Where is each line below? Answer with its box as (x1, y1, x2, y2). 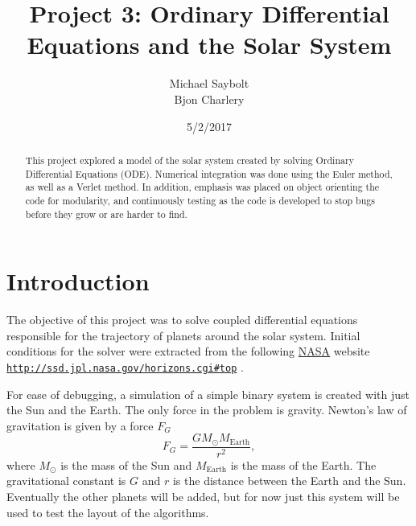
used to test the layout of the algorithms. (6, 503, 209, 520)
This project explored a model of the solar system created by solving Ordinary (25, 153, 354, 166)
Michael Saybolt (169, 75, 249, 92)
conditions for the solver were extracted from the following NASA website (6, 343, 370, 360)
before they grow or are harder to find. (25, 207, 187, 220)
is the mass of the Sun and (60, 456, 192, 473)
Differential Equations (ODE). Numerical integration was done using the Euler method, (25, 166, 393, 180)
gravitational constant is (6, 472, 126, 489)
